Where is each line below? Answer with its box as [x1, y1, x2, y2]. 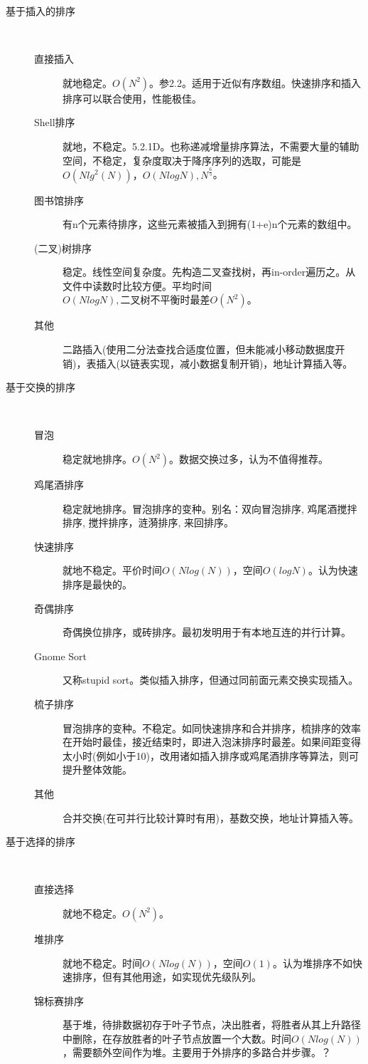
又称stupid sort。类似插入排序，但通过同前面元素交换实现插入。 [63, 672, 359, 687]
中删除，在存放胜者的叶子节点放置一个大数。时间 [63, 1031, 291, 1045]
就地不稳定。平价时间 [63, 563, 162, 578]
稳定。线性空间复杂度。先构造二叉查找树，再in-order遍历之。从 [63, 264, 356, 279]
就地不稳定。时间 [63, 955, 142, 970]
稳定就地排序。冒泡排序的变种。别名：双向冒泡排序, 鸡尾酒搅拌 [63, 501, 357, 516]
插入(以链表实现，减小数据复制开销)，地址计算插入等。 [96, 355, 353, 370]
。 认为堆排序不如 [272, 955, 352, 970]
